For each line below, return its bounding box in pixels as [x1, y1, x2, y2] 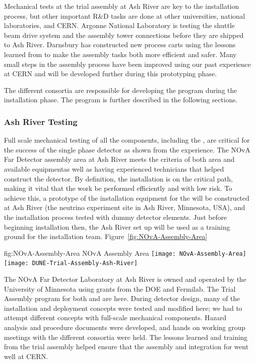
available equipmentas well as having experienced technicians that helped [4, 163, 224, 174]
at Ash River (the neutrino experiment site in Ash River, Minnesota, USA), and [4, 202, 245, 212]
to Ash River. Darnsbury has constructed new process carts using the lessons [4, 39, 236, 50]
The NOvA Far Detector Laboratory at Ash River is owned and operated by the [4, 274, 247, 284]
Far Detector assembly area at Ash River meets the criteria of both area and [4, 154, 235, 164]
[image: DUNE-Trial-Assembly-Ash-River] [4, 260, 138, 267]
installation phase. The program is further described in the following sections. [4, 94, 238, 105]
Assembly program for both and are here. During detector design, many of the [4, 293, 240, 303]
